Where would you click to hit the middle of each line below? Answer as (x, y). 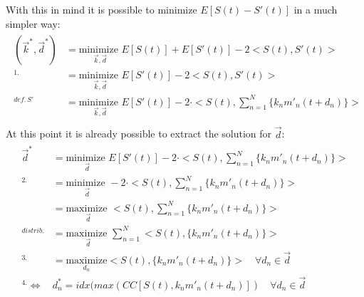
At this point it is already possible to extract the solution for (139, 134)
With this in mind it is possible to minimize (102, 9)
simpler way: (33, 23)
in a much (316, 9)
